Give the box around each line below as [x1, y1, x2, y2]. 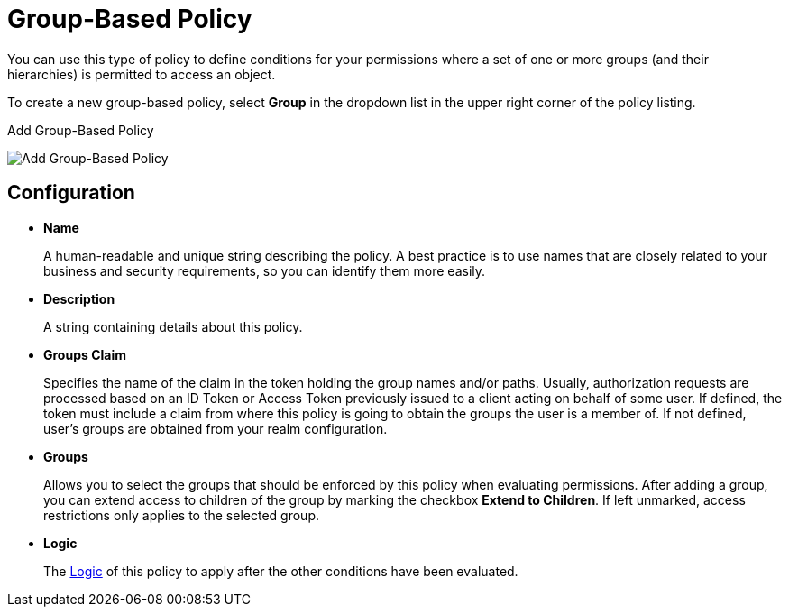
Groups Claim [43, 346, 126, 362]
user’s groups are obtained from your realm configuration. [43, 420, 388, 436]
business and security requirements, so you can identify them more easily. [43, 262, 486, 279]
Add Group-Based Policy [7, 122, 154, 138]
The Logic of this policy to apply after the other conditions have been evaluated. [43, 563, 518, 579]
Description [43, 290, 115, 307]
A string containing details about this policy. [43, 318, 303, 334]
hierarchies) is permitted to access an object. [7, 66, 276, 82]
